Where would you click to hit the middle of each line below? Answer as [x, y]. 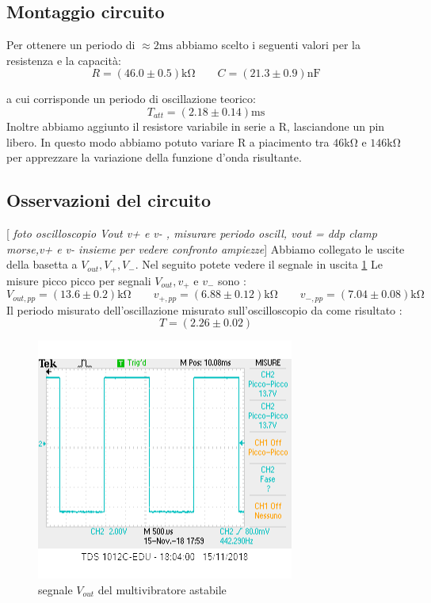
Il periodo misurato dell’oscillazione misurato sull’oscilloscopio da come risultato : [204, 309]
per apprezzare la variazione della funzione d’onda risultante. [154, 157]
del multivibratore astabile [162, 589]
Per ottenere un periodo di [71, 45]
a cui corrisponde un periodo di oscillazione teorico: [131, 99]
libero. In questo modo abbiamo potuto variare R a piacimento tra [168, 141]
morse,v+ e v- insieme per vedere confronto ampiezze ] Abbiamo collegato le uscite [206, 248]
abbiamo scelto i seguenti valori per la [269, 45]
